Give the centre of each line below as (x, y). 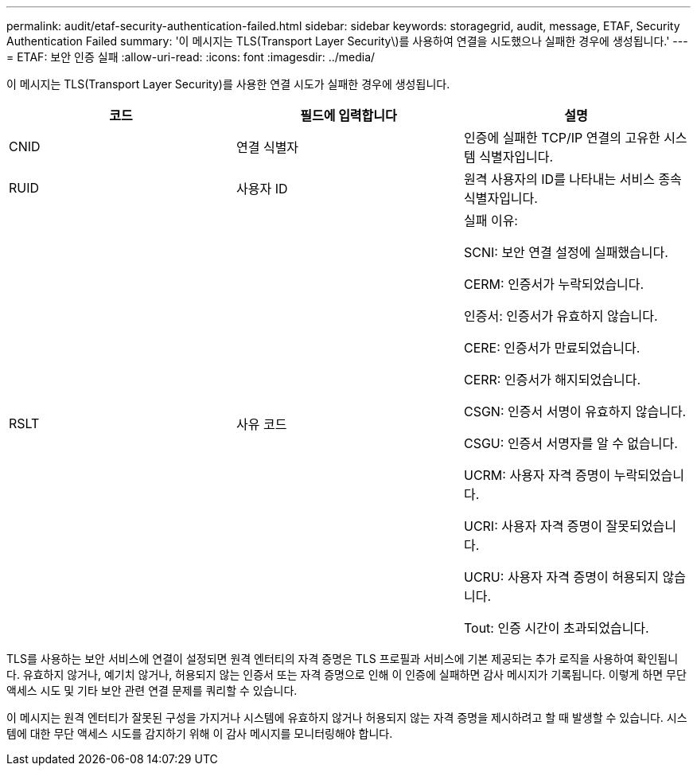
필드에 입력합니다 (348, 115)
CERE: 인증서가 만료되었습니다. (552, 348)
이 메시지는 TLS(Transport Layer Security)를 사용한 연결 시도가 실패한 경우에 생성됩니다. (228, 84)
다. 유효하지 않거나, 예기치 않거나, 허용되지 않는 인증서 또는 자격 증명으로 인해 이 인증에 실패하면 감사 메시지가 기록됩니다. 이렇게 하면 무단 (347, 675)
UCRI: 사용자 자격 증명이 (533, 526)
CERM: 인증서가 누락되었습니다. (554, 284)
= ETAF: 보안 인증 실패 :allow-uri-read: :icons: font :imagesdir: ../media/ (191, 57)
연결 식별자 (267, 147)
